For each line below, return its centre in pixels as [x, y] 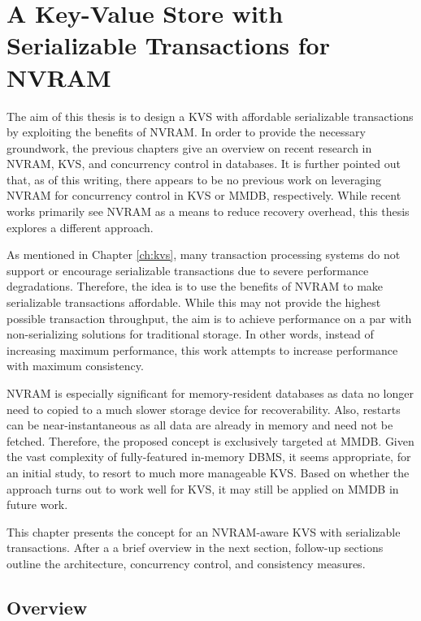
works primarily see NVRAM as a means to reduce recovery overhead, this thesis [208, 211]
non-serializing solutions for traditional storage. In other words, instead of [190, 334]
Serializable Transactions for [168, 45]
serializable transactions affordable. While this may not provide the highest [194, 302]
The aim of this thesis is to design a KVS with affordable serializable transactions [210, 116]
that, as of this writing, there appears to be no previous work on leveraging [194, 179]
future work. [37, 505]
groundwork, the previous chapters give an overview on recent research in [189, 147]
